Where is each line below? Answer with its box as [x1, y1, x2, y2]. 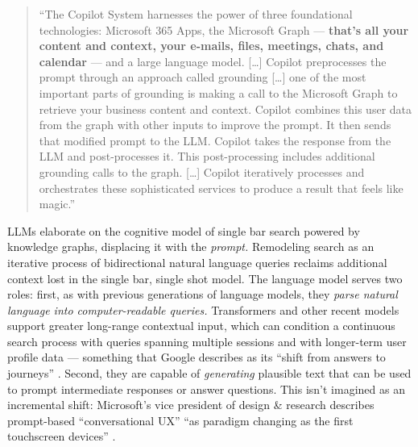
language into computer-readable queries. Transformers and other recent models [7, 301, 399, 318]
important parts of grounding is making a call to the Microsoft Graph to [39, 84, 398, 101]
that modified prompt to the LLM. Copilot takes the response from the [39, 132, 391, 148]
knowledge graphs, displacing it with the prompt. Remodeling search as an [7, 238, 375, 255]
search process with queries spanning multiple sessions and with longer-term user [7, 332, 407, 349]
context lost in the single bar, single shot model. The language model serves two [7, 269, 403, 286]
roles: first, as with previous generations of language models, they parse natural [7, 286, 398, 303]
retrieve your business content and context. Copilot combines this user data [39, 100, 412, 117]
